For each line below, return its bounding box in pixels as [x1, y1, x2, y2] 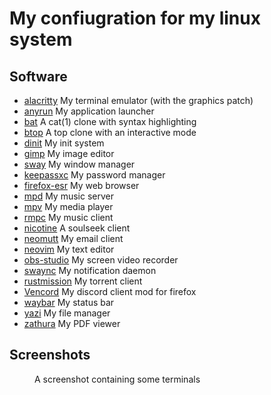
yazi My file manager [23, 307, 111, 319]
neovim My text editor [23, 243, 115, 255]
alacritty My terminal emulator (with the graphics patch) [23, 95, 254, 106]
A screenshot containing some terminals [34, 373, 201, 385]
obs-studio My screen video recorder [23, 254, 179, 266]
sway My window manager [23, 158, 136, 170]
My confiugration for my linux [9, 7, 261, 30]
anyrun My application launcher [23, 105, 155, 117]
